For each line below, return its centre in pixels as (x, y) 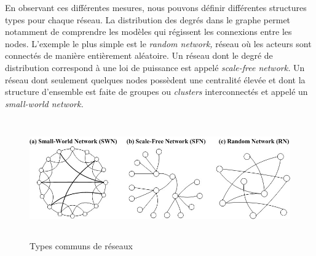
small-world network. (44, 103)
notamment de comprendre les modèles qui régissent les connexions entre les (148, 32)
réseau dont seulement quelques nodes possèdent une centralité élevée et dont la (155, 79)
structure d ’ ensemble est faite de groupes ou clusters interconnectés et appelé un (156, 92)
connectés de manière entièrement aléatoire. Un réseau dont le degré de (139, 55)
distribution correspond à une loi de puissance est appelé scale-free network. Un (155, 67)
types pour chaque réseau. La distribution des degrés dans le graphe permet (148, 19)
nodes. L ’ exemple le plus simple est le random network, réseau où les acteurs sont (158, 43)
